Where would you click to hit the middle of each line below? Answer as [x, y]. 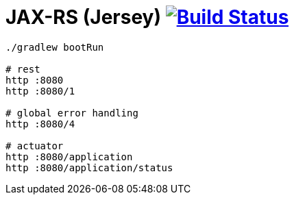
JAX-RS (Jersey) [83, 17]
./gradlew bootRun [55, 47]
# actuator [35, 146]
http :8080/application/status [89, 167]
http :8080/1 [40, 91]
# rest [23, 69]
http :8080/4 [40, 124]
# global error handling [72, 113]
